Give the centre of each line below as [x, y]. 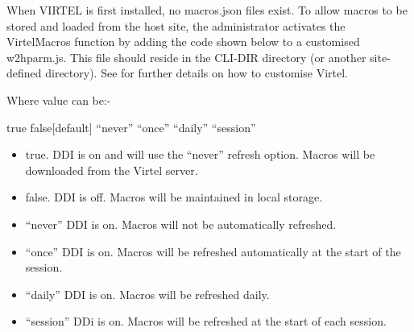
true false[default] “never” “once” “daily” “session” [131, 127]
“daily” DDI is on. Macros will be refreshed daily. [147, 294]
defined [24, 73]
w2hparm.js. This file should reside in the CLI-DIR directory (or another [186, 57]
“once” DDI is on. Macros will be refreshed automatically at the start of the [213, 251]
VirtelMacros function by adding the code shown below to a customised [183, 41]
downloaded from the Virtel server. [112, 170]
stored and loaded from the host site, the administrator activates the [176, 25]
